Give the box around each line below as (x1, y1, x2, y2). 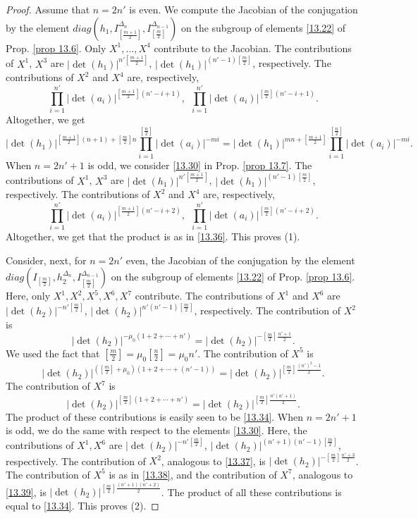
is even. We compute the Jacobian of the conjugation (129, 2, 358, 16)
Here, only (6, 288, 51, 303)
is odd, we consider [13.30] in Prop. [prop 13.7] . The (87, 157, 312, 172)
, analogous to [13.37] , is (161, 453, 266, 468)
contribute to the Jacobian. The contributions (154, 40, 352, 55)
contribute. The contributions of (135, 288, 274, 303)
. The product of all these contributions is (161, 484, 342, 499)
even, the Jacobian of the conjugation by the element (125, 252, 355, 267)
